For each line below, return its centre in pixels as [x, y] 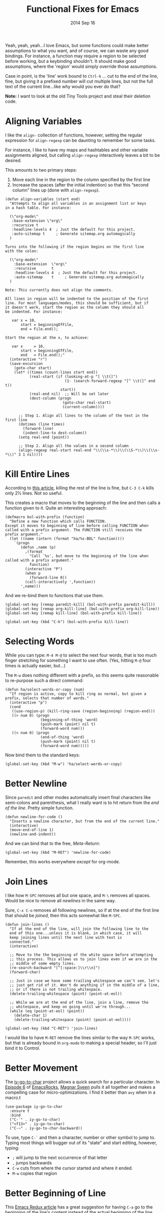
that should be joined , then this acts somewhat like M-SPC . [63, 915]
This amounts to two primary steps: [41, 170]
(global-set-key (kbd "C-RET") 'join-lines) [51, 1028]
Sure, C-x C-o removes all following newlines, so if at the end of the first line [82, 910]
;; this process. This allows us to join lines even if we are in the [83, 959]
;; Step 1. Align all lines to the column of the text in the [83, 416]
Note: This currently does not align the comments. [59, 290]
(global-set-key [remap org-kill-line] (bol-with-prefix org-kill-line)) [82, 609]
